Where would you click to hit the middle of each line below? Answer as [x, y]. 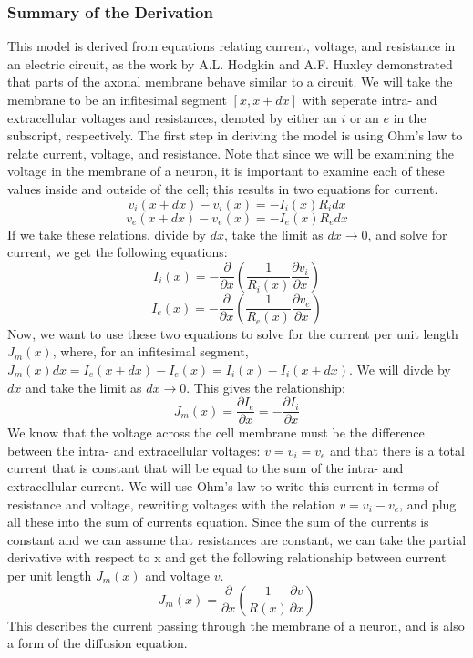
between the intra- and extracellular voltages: [134, 450]
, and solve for [407, 234]
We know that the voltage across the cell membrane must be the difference [216, 432]
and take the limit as [83, 387]
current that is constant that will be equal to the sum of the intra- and [206, 468]
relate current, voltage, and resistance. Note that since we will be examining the [231, 153]
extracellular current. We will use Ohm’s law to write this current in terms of [223, 485]
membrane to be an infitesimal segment [117, 99]
